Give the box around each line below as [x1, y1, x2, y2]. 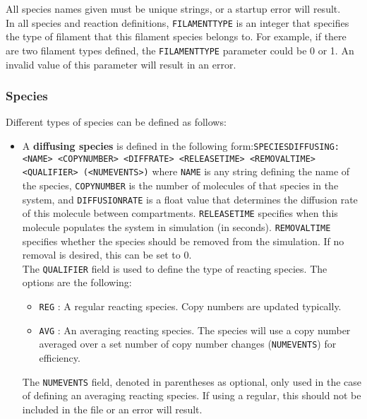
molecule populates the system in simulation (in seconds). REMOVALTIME [22, 219, 331, 234]
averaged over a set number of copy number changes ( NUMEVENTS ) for [39, 336, 337, 351]
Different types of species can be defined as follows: [6, 114, 227, 129]
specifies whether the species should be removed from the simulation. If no [22, 233, 344, 248]
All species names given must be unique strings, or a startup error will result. [6, 1, 341, 16]
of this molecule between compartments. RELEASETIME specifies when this [22, 206, 338, 220]
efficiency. [39, 350, 80, 365]
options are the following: [22, 275, 132, 290]
